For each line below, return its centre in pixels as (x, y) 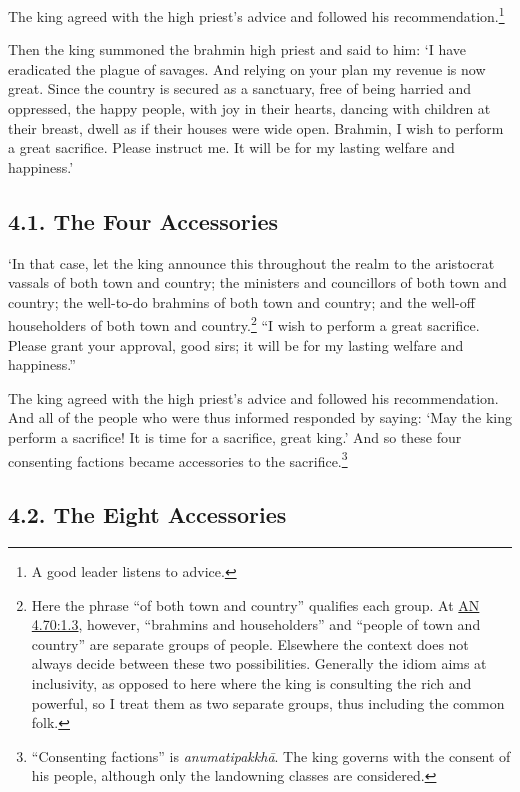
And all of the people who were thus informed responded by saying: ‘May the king (260, 417)
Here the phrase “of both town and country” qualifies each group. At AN (255, 604)
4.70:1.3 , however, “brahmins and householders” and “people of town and (256, 624)
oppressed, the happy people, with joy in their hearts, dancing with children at (249, 108)
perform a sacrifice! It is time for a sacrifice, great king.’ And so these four (235, 437)
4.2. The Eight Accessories (147, 514)
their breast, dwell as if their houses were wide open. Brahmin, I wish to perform (256, 127)
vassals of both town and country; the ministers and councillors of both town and (257, 282)
